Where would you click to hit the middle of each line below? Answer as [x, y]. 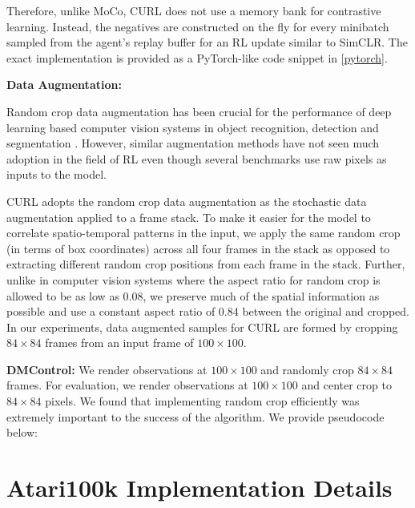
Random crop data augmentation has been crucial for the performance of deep [199, 111]
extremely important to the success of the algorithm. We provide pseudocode [195, 416]
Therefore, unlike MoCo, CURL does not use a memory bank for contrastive [194, 10]
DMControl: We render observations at [107, 369]
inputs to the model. [56, 174]
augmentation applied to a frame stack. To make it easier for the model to [189, 217]
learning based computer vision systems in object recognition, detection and [193, 127]
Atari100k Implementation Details [199, 488]
